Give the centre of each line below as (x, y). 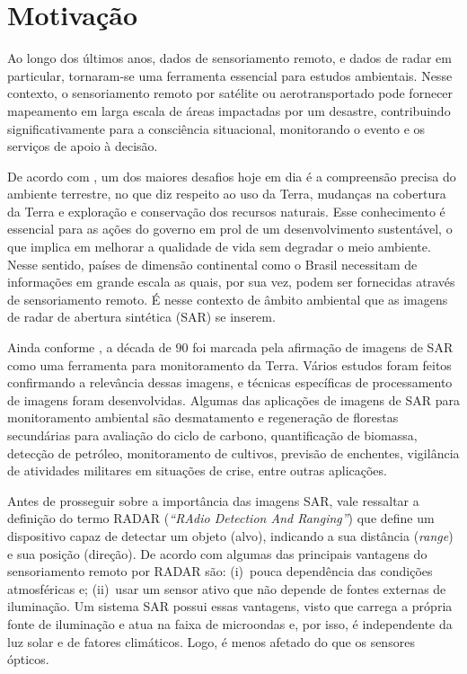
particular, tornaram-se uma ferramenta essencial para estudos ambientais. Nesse (230, 75)
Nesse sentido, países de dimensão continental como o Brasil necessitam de (212, 264)
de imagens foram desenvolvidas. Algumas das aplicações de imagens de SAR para (233, 399)
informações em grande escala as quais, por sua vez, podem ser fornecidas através (231, 282)
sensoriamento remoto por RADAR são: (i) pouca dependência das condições (220, 571)
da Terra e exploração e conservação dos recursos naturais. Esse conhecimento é (226, 211)
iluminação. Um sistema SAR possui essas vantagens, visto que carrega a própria (230, 606)
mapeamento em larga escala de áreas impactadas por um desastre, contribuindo (229, 110)
